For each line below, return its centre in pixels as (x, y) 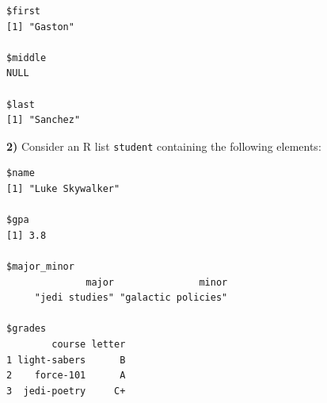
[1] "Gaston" (40, 27)
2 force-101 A (66, 376)
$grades (27, 329)
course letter (89, 344)
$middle (27, 58)
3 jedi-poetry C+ (66, 391)
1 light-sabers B (66, 360)
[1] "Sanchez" (44, 120)
